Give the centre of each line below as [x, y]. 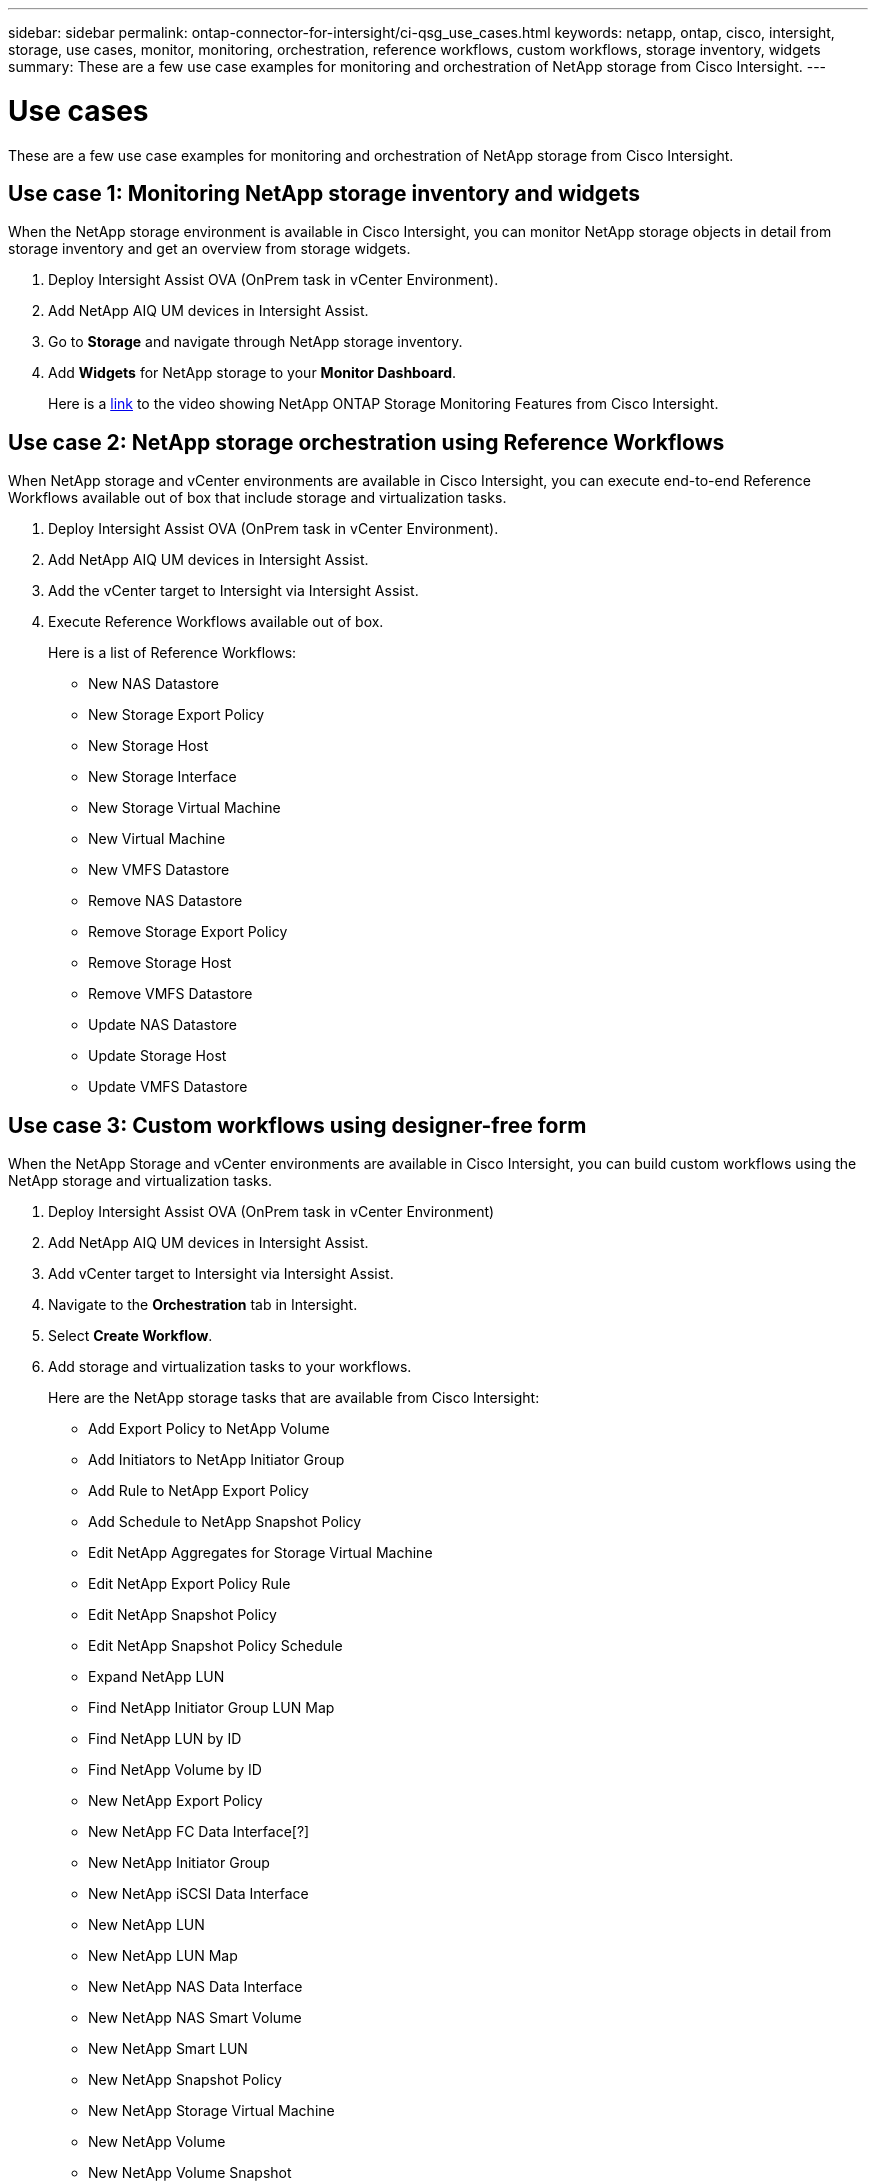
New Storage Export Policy [176, 715]
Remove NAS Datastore [165, 901]
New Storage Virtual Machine [184, 808]
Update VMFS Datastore [168, 1087]
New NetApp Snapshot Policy [185, 2080]
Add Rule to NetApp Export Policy [198, 1491]
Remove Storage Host [160, 963]
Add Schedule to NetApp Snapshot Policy [225, 1522]
